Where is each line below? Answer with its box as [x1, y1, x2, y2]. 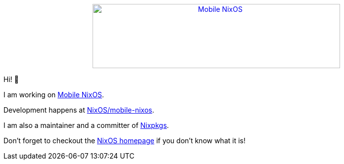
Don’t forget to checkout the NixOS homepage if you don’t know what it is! [3, 136, 246, 145]
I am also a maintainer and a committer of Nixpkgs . [3, 121, 169, 129]
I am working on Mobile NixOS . [3, 90, 104, 99]
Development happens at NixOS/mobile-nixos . [3, 106, 154, 114]
